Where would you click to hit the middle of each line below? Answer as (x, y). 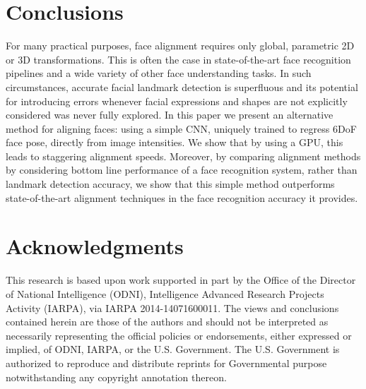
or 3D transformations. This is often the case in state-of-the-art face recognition (178, 59)
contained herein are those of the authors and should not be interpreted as (167, 322)
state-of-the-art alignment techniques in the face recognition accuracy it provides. (182, 197)
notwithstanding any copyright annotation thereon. (116, 377)
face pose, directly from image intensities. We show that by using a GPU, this (175, 142)
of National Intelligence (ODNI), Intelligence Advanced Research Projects (165, 293)
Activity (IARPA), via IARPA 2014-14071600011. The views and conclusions (172, 307)
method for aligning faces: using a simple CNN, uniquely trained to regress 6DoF (181, 128)
